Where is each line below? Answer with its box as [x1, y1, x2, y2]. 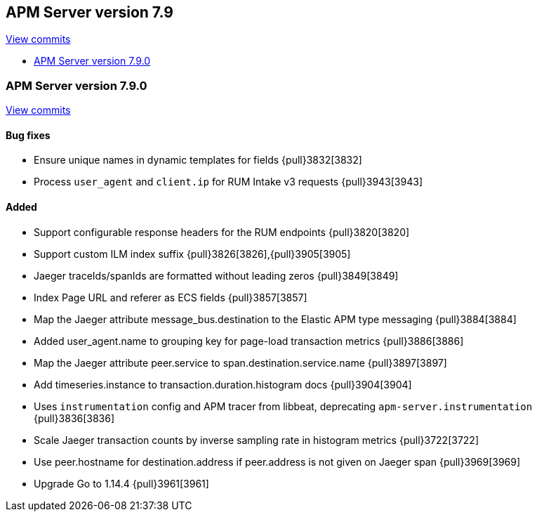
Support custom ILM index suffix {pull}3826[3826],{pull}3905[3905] [34, 247, 351, 260]
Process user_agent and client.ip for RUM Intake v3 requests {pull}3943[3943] [34, 176, 423, 188]
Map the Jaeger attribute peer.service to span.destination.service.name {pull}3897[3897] [34, 356, 447, 369]
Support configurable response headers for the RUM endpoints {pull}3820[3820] [34, 225, 410, 238]
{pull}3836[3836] [34, 412, 115, 424]
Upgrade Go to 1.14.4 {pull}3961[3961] [34, 477, 209, 490]
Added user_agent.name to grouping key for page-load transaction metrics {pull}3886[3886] [34, 334, 464, 347]
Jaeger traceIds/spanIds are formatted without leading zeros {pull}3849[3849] [34, 269, 399, 282]
